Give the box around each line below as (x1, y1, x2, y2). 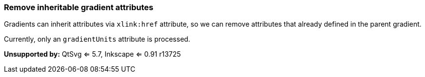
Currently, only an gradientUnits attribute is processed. (4, 35, 190, 44)
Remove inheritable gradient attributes (4, 2, 154, 12)
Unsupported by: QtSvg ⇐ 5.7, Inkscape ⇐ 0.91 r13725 (4, 50, 181, 59)
